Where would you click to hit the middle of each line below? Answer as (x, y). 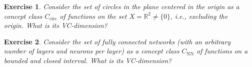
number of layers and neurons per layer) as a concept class (92, 51)
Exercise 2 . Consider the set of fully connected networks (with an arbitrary (117, 41)
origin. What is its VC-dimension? (56, 25)
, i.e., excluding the (199, 16)
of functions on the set (93, 16)
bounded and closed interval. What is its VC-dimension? (88, 60)
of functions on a (222, 51)
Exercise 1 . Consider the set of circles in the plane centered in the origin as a (122, 6)
